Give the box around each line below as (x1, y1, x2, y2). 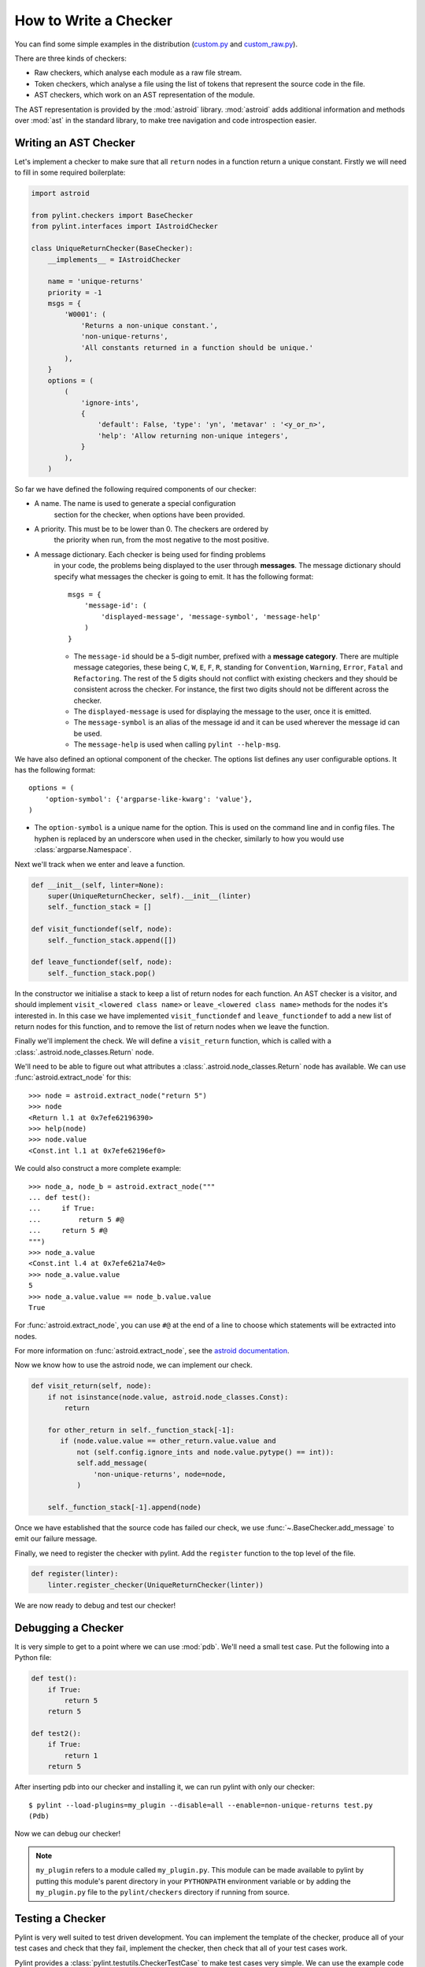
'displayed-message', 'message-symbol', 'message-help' (101, 612, 322, 621)
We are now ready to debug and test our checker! (14, 1600, 176, 1610)
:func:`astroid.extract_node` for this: (14, 1072, 131, 1082)
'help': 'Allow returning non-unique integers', (97, 431, 289, 440)
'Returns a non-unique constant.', (80, 321, 218, 330)
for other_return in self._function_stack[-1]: (47, 1426, 235, 1434)
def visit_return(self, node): (31, 1382, 153, 1390)
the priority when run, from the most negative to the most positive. (54, 535, 269, 544)
